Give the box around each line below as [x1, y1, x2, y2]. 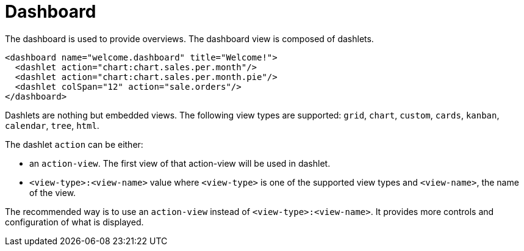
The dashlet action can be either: [5, 139, 143, 150]
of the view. [29, 187, 76, 198]
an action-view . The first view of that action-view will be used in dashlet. [29, 158, 331, 169]
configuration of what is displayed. [5, 216, 144, 227]
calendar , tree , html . [5, 120, 99, 131]
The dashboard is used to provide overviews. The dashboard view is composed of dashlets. [5, 33, 374, 44]
